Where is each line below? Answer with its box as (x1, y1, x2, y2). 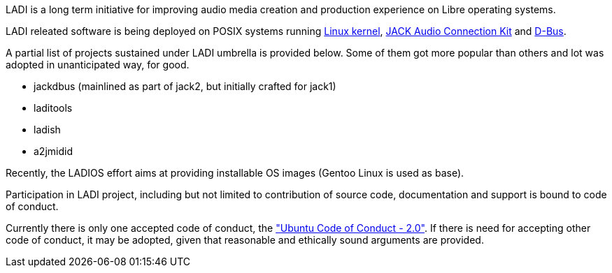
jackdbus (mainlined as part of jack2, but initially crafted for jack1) (34, 80, 336, 92)
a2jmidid (34, 145, 73, 157)
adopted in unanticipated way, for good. (6, 59, 190, 71)
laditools (34, 102, 73, 114)
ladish (34, 124, 61, 135)
